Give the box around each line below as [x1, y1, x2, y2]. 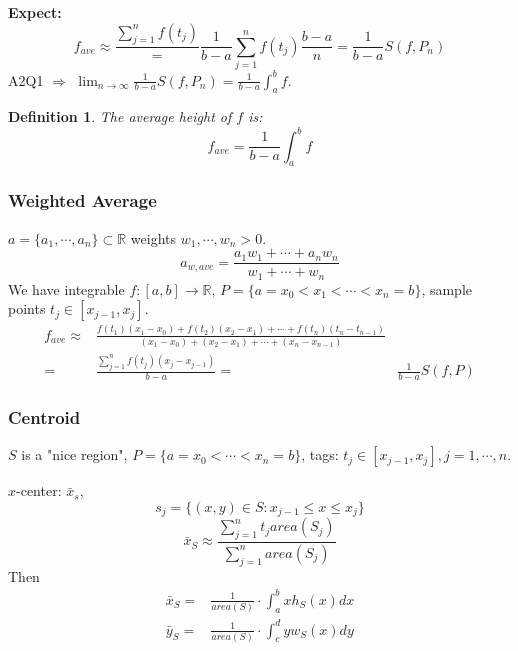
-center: [16, 480, 62, 501]
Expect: [8, 2, 62, 22]
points [8, 298, 46, 319]
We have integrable [8, 278, 125, 299]
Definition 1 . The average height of [8, 106, 232, 127]
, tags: [301, 444, 339, 465]
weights [130, 227, 177, 248]
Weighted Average [8, 188, 157, 213]
